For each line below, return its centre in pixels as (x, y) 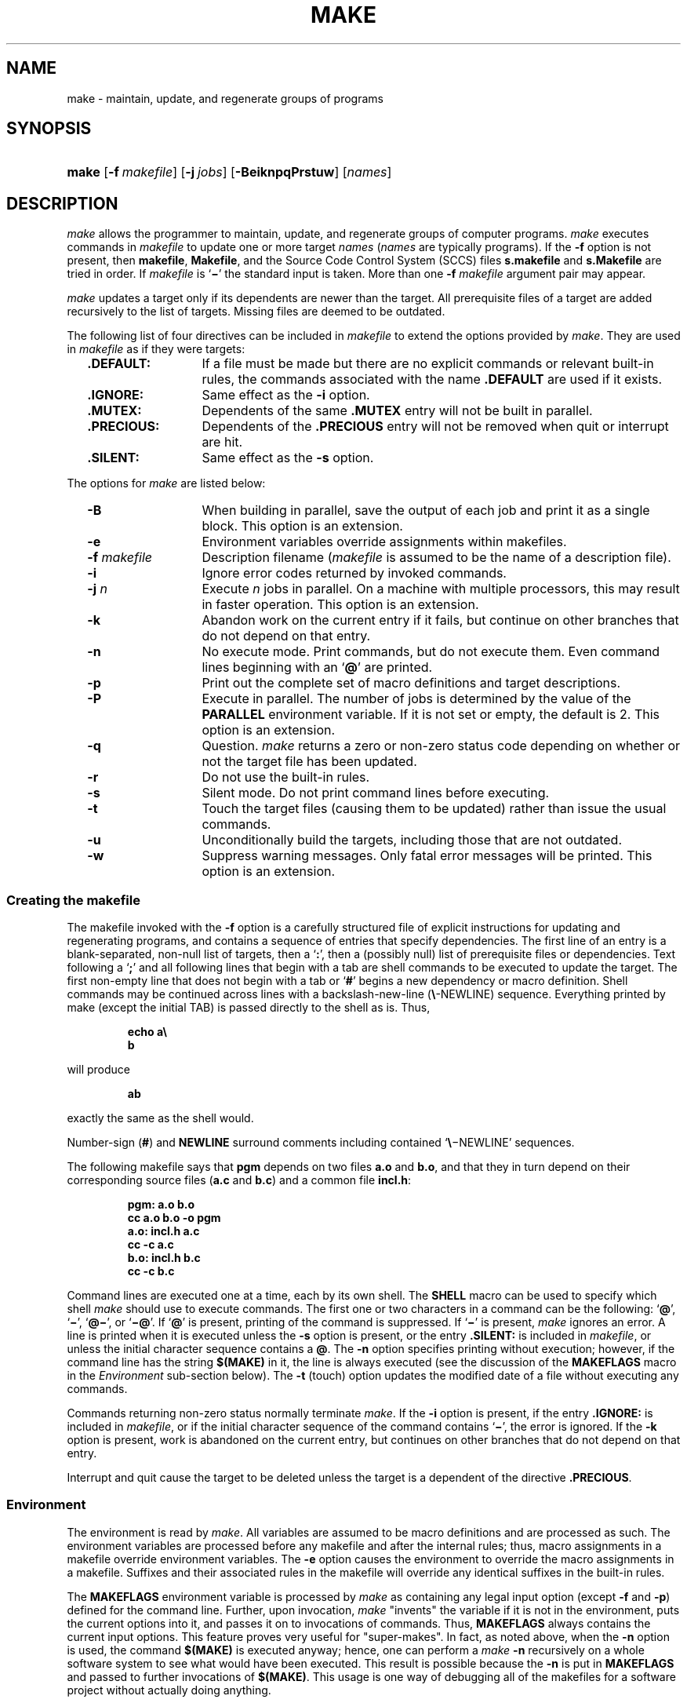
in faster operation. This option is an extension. (340, 605)
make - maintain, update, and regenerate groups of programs (225, 98)
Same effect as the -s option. (288, 458)
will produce (98, 1070)
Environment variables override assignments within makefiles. (384, 542)
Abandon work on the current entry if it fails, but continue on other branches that (440, 620)
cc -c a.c (151, 1245)
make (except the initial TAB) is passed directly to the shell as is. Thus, (249, 1008)
